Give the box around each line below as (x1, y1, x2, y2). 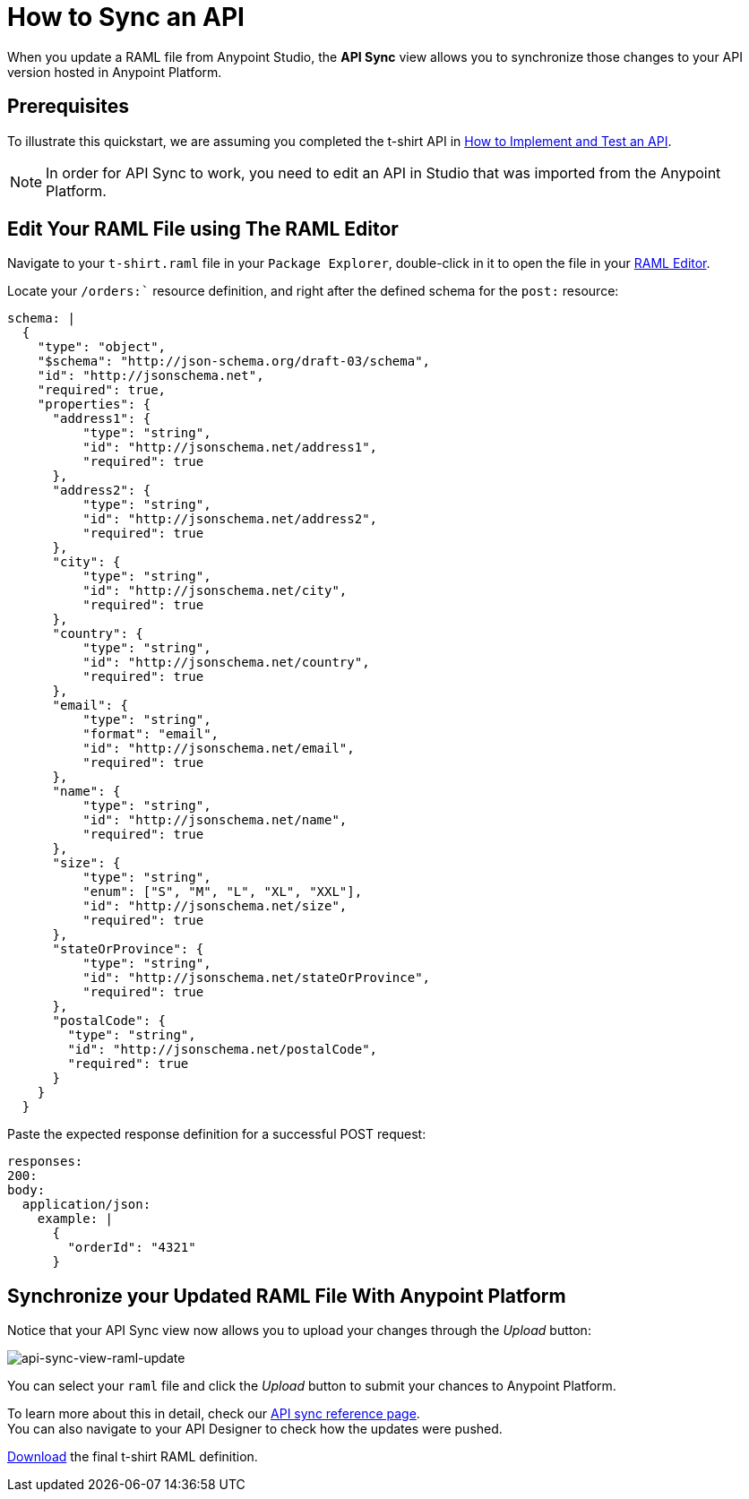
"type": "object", (37, 340, 167, 355)
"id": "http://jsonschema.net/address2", (82, 512, 378, 527)
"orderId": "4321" (67, 1240, 196, 1255)
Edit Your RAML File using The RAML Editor (7, 218, 399, 241)
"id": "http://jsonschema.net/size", (82, 899, 348, 914)
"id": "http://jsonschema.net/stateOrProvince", (82, 970, 431, 986)
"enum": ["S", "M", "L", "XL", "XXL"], (82, 884, 363, 900)
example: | (37, 1211, 114, 1227)
